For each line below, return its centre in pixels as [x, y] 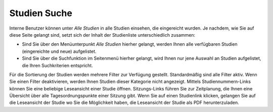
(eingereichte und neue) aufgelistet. [59, 51]
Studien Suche [41, 13]
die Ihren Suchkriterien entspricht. [57, 65]
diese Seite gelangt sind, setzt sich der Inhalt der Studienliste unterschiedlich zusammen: [102, 35]
